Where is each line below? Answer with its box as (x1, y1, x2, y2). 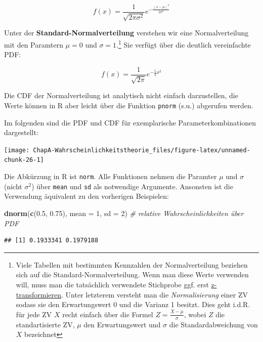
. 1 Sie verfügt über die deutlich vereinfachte (116, 38, 251, 50)
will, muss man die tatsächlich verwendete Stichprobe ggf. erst (16, 279, 209, 289)
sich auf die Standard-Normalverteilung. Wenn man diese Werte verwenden (16, 269, 249, 280)
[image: (4, 146, 30, 154)
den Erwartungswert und (83, 319, 161, 329)
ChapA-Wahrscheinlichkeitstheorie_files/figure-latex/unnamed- (33, 146, 250, 154)
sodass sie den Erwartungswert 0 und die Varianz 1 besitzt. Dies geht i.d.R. (16, 299, 250, 310)
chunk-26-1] (4, 156, 44, 164)
